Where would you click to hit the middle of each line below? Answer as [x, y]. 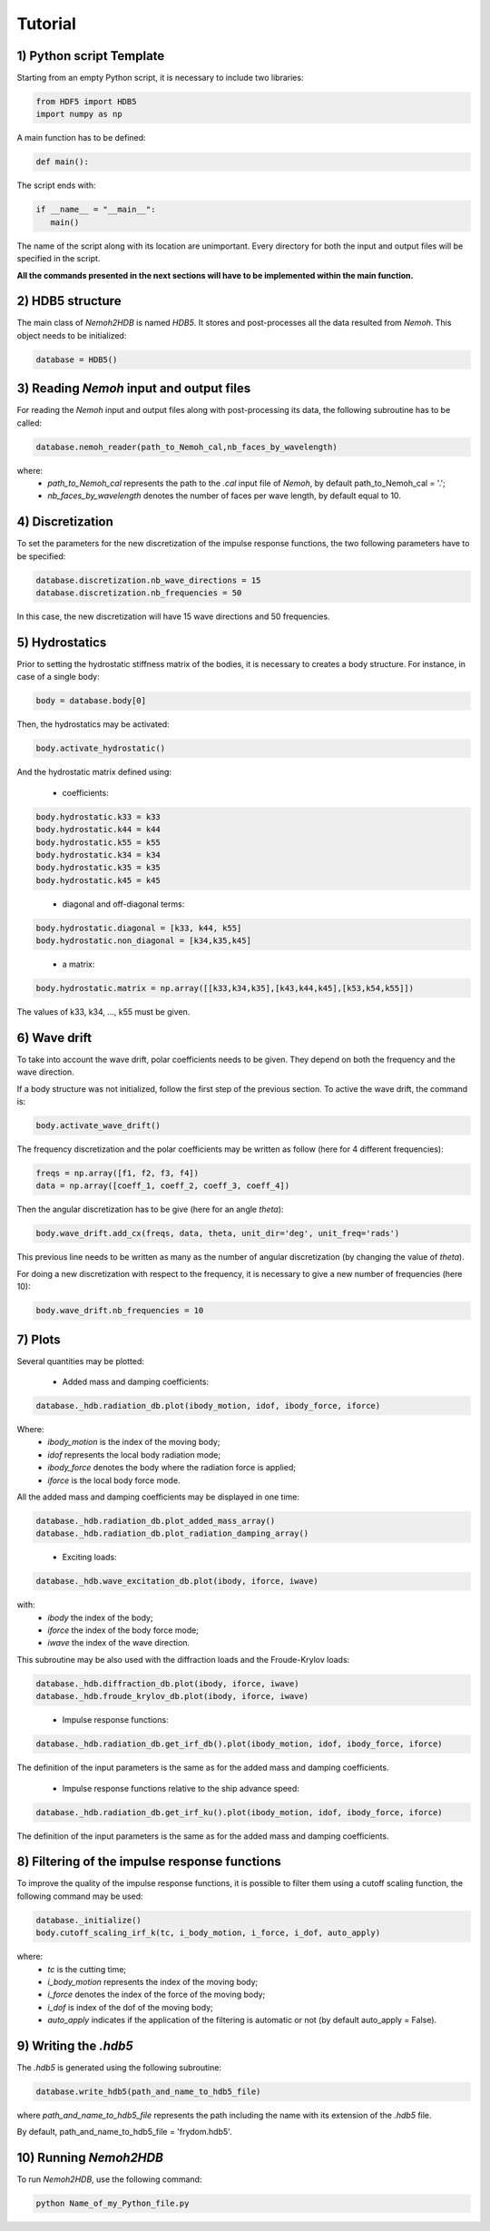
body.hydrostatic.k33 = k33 [98, 816]
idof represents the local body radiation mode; [134, 1455]
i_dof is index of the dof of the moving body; [130, 2007]
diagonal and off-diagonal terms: [123, 904]
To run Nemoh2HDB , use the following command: [109, 2179]
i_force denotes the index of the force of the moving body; [157, 1995]
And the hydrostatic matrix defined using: [94, 772]
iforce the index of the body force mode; [123, 1630]
